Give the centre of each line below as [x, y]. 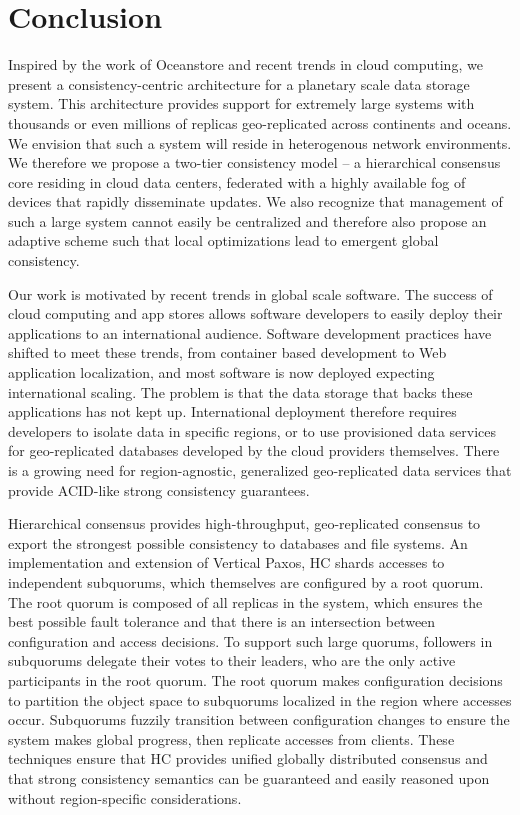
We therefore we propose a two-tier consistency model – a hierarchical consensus [254, 162]
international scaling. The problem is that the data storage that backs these [240, 391]
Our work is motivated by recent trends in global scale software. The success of [250, 293]
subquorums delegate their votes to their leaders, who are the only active [232, 660]
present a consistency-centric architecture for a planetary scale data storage [239, 83]
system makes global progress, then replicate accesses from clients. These [231, 738]
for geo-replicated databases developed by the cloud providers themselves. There [254, 450]
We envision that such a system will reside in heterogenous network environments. [260, 142]
